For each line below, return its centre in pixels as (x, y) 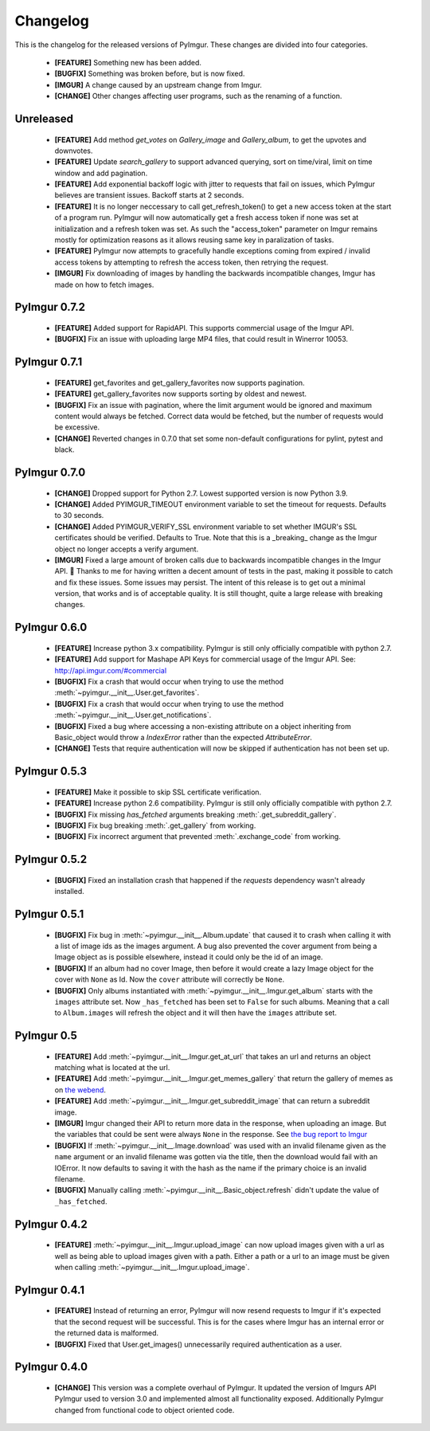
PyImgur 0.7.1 (49, 362)
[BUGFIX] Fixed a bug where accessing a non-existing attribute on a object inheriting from (203, 726)
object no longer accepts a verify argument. (127, 549)
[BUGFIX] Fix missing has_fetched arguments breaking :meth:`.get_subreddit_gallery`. (195, 814)
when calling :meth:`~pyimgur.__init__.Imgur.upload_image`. (152, 1267)
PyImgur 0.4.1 (50, 1290)
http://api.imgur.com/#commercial (111, 670)
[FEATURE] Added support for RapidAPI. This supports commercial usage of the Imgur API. (204, 328)
